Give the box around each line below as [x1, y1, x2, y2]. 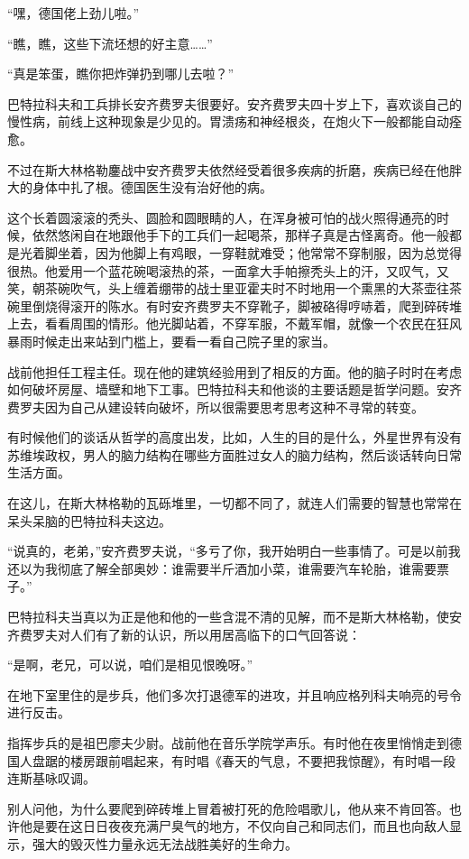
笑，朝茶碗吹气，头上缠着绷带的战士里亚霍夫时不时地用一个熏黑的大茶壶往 [7, 279, 449, 298]
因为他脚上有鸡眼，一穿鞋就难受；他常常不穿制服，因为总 [95, 243, 437, 262]
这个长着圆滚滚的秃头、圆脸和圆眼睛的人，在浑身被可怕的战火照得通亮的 [7, 208, 437, 226]
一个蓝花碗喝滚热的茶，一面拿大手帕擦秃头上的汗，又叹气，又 [82, 261, 449, 280]
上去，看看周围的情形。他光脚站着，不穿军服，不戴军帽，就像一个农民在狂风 [7, 314, 462, 333]
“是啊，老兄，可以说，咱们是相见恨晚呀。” [7, 655, 253, 674]
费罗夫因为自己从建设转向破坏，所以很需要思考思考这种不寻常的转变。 [7, 397, 424, 416]
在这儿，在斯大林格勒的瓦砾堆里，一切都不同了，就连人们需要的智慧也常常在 [7, 494, 462, 513]
